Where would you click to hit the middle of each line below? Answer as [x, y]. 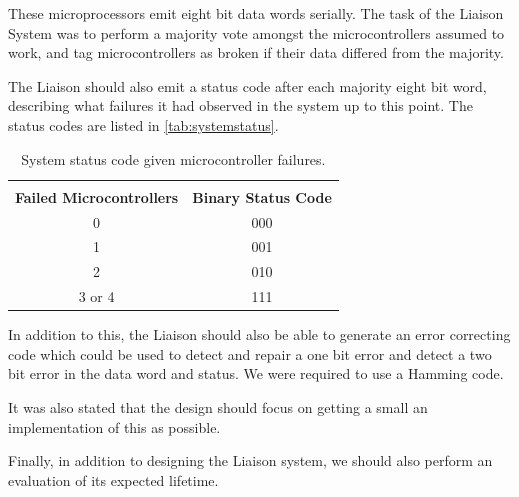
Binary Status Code [262, 196]
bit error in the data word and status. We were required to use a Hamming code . [256, 373]
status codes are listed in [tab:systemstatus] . [143, 124]
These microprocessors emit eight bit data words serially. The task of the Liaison [256, 13]
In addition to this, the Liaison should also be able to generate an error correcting [259, 334]
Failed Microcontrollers [97, 196]
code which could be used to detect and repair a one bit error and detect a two [250, 353]
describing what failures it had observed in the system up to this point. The [240, 105]
